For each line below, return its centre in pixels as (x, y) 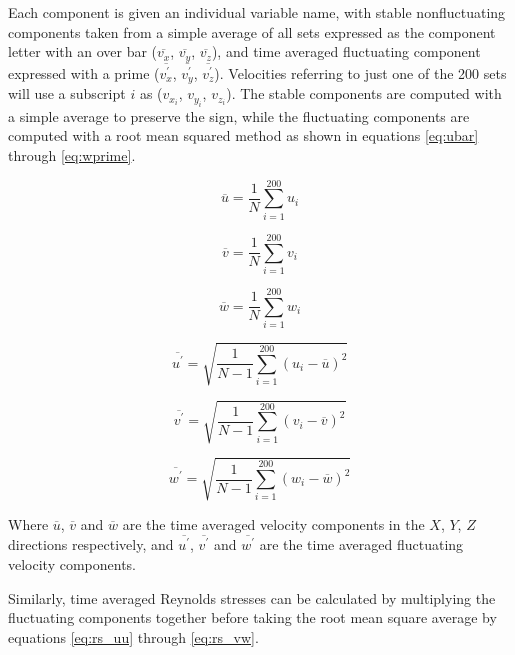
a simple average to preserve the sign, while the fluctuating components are (239, 115)
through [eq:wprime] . (72, 154)
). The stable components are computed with (364, 93)
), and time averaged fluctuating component (346, 51)
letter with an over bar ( (83, 51)
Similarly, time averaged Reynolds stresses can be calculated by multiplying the (252, 597)
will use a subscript (67, 93)
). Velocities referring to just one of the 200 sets (360, 72)
